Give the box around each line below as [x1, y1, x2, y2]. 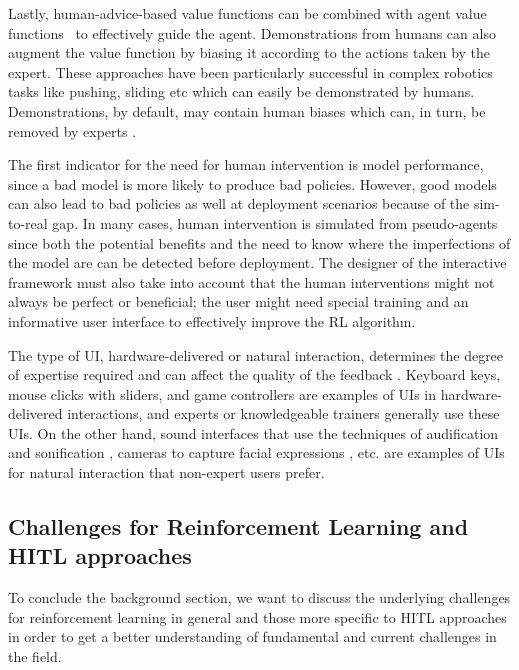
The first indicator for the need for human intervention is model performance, [8, 154, 484, 175]
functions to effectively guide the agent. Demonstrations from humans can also [8, 22, 496, 43]
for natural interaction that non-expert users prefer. [8, 462, 325, 483]
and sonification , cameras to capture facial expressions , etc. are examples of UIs [8, 442, 505, 463]
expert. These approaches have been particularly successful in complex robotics [8, 61, 493, 82]
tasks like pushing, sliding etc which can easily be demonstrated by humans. [8, 81, 475, 102]
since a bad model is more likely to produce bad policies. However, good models [8, 173, 497, 194]
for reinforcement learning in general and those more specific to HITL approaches [8, 606, 507, 627]
